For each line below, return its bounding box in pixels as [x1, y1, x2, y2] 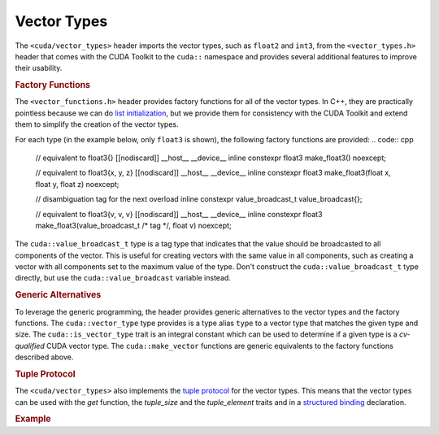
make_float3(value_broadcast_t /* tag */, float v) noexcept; [35, 220, 232, 230]
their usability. [15, 63, 63, 73]
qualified [15, 341, 45, 350]
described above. [15, 352, 74, 362]
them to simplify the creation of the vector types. [15, 120, 179, 129]
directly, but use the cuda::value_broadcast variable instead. [15, 273, 232, 283]
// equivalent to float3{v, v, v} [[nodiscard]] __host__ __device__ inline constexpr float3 [35, 209, 323, 219]
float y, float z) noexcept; [35, 179, 120, 189]
